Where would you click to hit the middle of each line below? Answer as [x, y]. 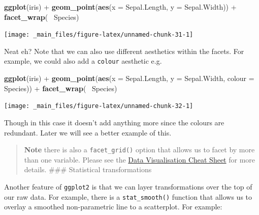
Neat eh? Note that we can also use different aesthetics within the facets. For [124, 51]
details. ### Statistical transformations [88, 169]
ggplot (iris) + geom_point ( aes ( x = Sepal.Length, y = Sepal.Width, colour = [129, 78]
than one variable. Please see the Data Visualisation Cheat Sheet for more [140, 159]
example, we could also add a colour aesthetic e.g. [83, 61]
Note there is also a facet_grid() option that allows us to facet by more [139, 150]
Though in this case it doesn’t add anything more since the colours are [114, 122]
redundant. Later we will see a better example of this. [88, 132]
